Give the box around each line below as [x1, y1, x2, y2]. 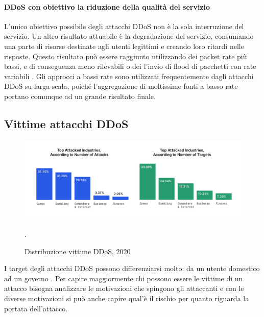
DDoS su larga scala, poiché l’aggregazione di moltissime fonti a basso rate [4, 81, 238, 91]
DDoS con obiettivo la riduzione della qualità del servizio [4, 1, 210, 12]
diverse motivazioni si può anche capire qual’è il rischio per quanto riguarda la [4, 293, 249, 303]
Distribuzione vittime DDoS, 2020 [25, 246, 131, 256]
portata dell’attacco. [4, 303, 68, 313]
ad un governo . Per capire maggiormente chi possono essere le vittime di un [4, 273, 243, 283]
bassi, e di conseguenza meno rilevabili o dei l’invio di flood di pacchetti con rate [4, 61, 256, 71]
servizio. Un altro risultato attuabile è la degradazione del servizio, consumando [4, 31, 254, 41]
